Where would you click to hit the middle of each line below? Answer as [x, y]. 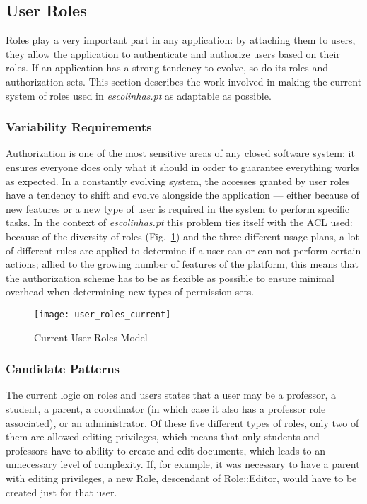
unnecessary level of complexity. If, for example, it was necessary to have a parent [183, 464]
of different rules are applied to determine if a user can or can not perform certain [183, 250]
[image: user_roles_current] [103, 314]
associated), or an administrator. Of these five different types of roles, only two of [182, 422]
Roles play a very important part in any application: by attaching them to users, [181, 40]
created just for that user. [62, 492]
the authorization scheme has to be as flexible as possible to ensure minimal [170, 277]
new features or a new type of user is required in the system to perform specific [178, 208]
